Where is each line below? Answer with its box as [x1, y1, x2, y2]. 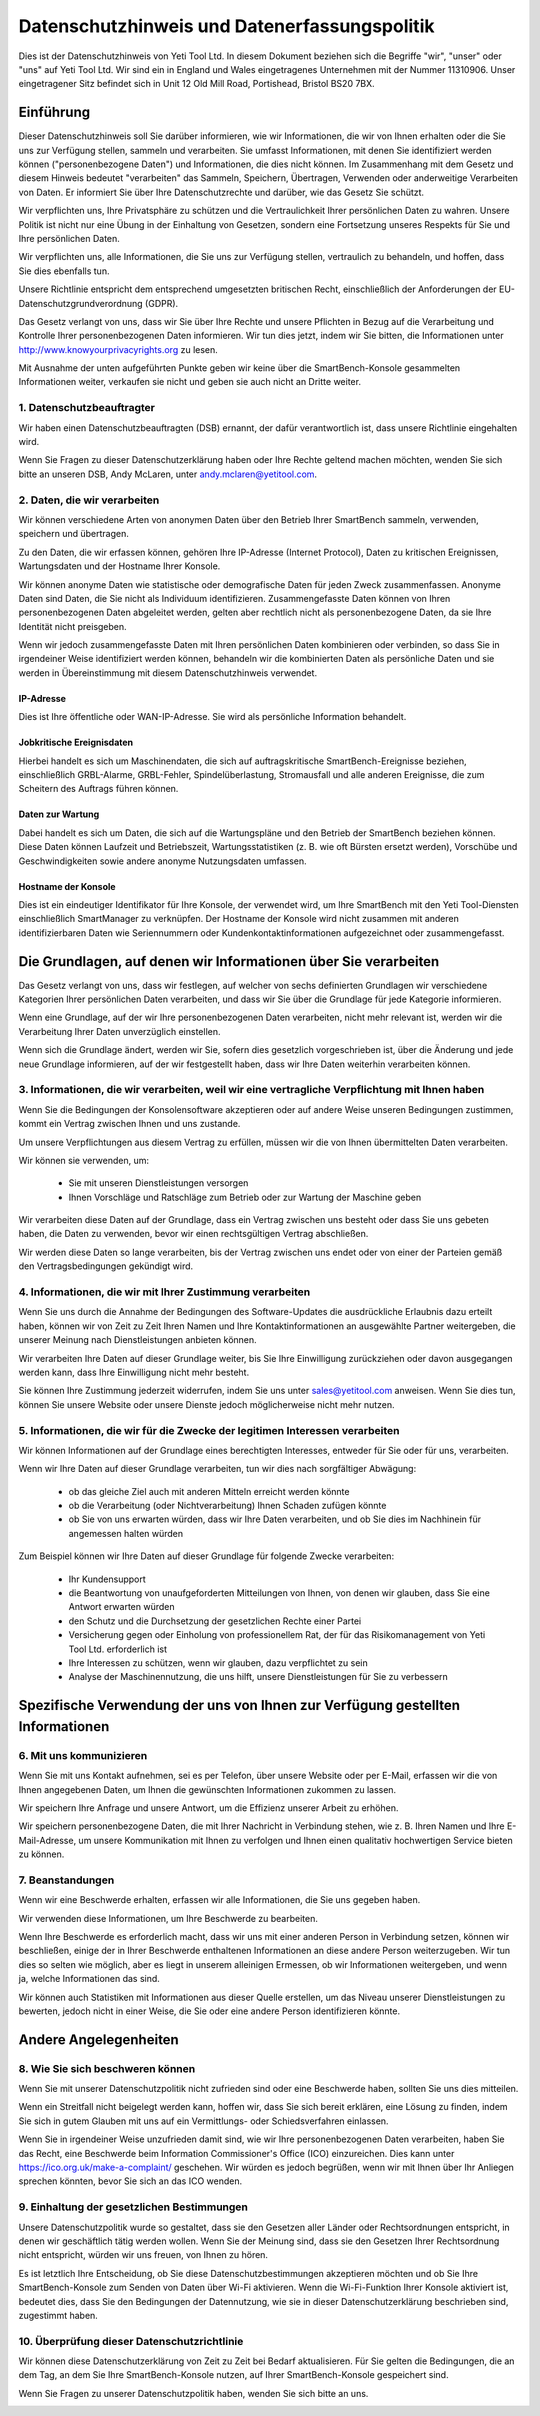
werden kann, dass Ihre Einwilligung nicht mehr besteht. [18, 1366, 250, 1378]
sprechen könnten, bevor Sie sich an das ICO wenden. [18, 2175, 243, 2187]
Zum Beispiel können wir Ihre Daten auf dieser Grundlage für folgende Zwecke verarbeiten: [18, 1550, 395, 1562]
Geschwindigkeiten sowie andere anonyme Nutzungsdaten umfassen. [18, 855, 307, 867]
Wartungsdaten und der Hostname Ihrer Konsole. [18, 560, 221, 572]
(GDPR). [145, 297, 179, 309]
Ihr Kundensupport [68, 1573, 147, 1585]
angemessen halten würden [68, 1527, 184, 1539]
